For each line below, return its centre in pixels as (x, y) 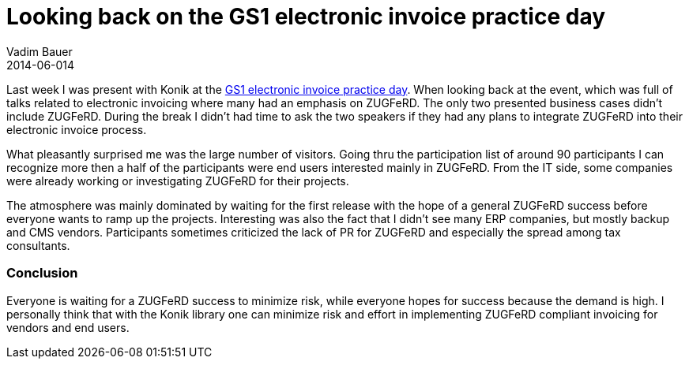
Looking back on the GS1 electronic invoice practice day (306, 17)
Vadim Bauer (40, 51)
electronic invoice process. (77, 129)
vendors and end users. (68, 327)
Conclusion (42, 273)
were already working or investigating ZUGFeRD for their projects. (178, 181)
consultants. (38, 245)
